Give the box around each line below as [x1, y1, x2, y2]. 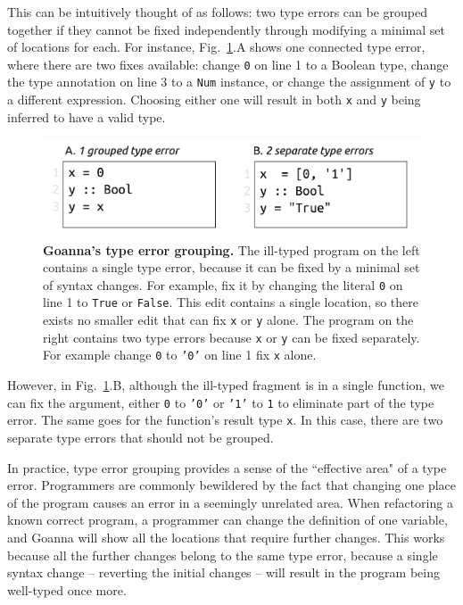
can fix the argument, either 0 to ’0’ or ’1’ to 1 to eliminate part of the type [7, 393, 434, 411]
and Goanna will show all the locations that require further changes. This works [7, 527, 445, 546]
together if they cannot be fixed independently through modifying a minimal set [7, 20, 445, 38]
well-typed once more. [7, 580, 127, 599]
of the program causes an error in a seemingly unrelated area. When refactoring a [7, 493, 453, 511]
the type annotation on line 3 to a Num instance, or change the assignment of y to [7, 72, 451, 91]
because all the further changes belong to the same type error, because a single [7, 545, 438, 564]
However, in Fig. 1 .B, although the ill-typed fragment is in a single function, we [7, 376, 444, 394]
